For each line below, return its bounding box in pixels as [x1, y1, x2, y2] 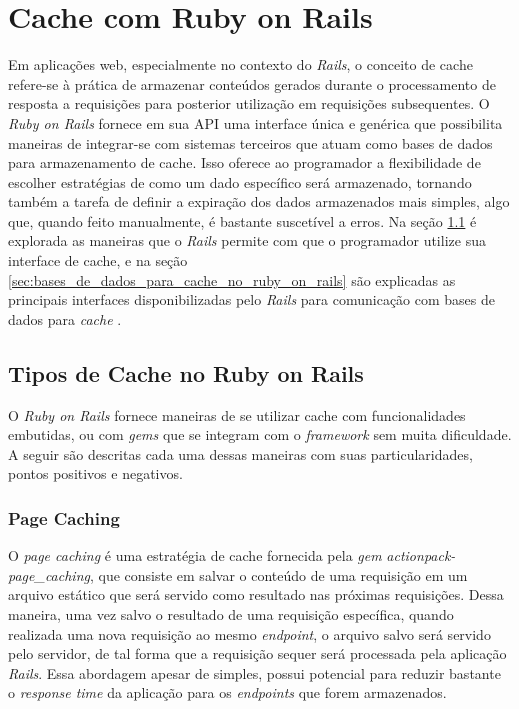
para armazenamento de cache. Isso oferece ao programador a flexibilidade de [8, 152, 481, 173]
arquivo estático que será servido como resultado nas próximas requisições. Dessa [8, 584, 504, 605]
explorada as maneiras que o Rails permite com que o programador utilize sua [8, 230, 486, 251]
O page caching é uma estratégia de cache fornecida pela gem [8, 545, 382, 566]
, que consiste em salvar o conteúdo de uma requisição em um [89, 564, 468, 585]
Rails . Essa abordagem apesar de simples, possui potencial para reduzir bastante [8, 662, 501, 683]
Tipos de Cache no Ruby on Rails [8, 357, 364, 388]
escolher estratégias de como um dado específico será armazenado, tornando [8, 171, 472, 192]
